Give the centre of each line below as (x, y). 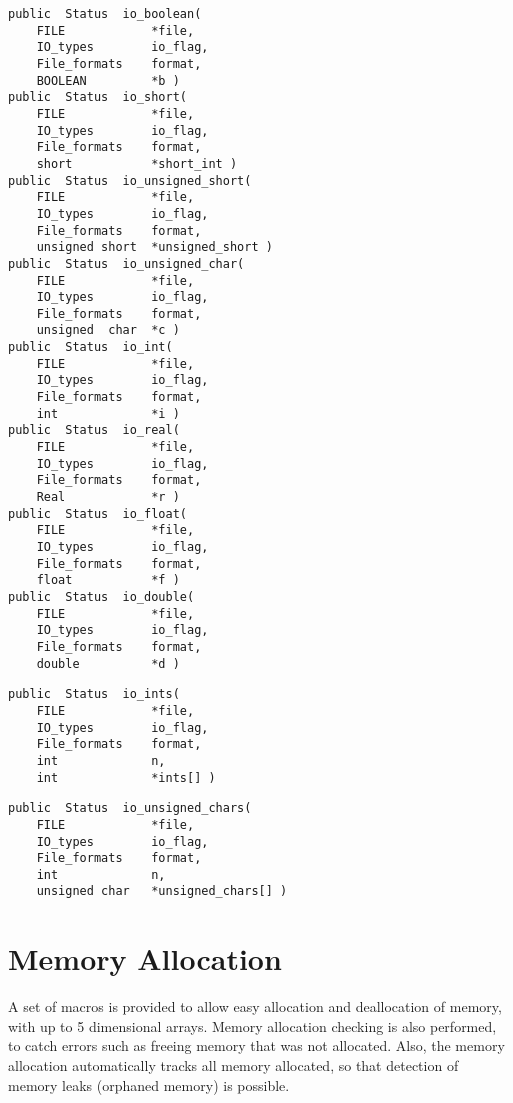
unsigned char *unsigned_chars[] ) (162, 891)
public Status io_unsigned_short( (130, 180)
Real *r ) (108, 497)
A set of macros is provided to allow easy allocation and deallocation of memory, (255, 1006)
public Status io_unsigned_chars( (130, 808)
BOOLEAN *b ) (108, 80)
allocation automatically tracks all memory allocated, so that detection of (233, 1065)
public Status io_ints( (94, 694)
